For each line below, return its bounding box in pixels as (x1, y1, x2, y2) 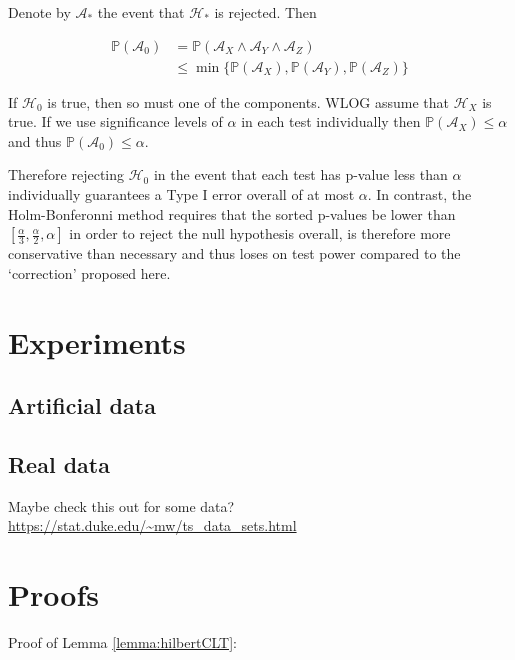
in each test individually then (241, 111, 421, 132)
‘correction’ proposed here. (8, 262, 171, 283)
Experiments (8, 321, 186, 362)
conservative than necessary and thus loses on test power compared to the (8, 243, 461, 264)
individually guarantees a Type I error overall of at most (8, 184, 355, 205)
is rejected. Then (214, 2, 317, 22)
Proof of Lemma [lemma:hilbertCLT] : (8, 632, 237, 653)
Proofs (8, 574, 99, 615)
